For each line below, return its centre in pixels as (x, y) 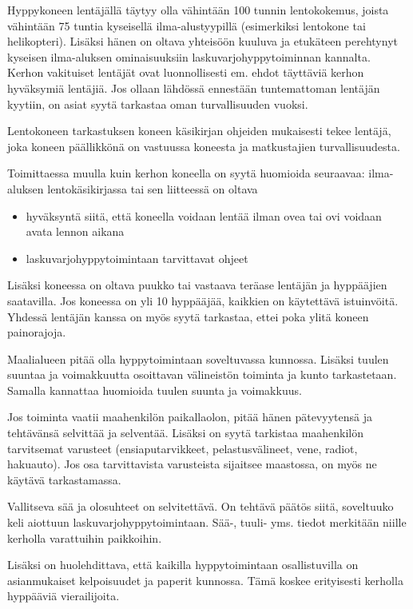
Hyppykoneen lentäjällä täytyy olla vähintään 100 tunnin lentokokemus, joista (198, 10)
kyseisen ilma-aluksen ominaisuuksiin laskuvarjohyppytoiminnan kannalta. (189, 56)
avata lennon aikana (75, 231)
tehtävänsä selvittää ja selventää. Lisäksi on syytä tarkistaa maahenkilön (186, 433)
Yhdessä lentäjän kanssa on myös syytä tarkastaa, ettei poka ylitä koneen (188, 316)
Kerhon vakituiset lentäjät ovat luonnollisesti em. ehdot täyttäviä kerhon (186, 72)
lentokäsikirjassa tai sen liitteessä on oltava (153, 188)
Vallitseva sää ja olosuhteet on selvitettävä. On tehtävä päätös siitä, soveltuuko (201, 506)
